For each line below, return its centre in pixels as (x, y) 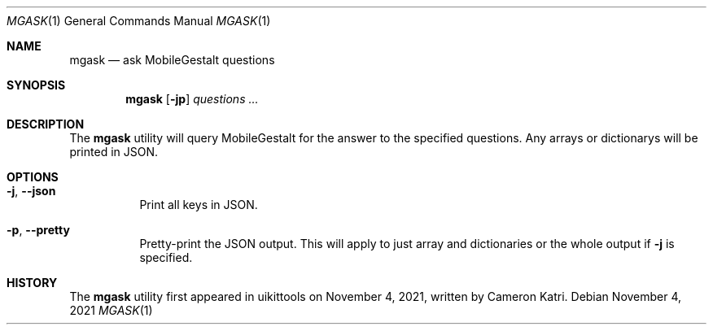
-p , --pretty (38, 230)
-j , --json (31, 191)
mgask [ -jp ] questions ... (192, 99)
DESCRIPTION (46, 124)
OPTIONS (33, 177)
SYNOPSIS (36, 85)
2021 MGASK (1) (111, 310)
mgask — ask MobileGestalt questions (172, 60)
